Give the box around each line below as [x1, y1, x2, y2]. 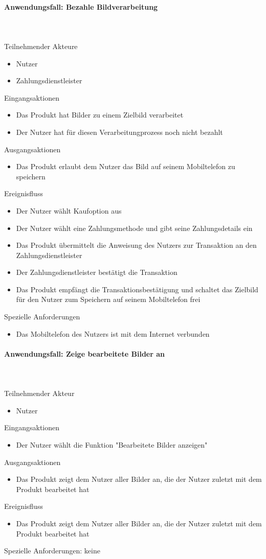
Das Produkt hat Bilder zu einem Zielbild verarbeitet [16, 109, 184, 120]
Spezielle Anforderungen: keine [4, 545, 100, 556]
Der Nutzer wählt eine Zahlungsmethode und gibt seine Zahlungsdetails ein [16, 222, 253, 233]
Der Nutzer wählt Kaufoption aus [16, 205, 122, 216]
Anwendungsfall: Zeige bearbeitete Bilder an [4, 348, 165, 359]
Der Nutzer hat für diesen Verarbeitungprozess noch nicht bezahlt [16, 126, 223, 137]
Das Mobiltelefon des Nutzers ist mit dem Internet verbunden [16, 328, 210, 339]
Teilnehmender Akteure [4, 40, 78, 51]
